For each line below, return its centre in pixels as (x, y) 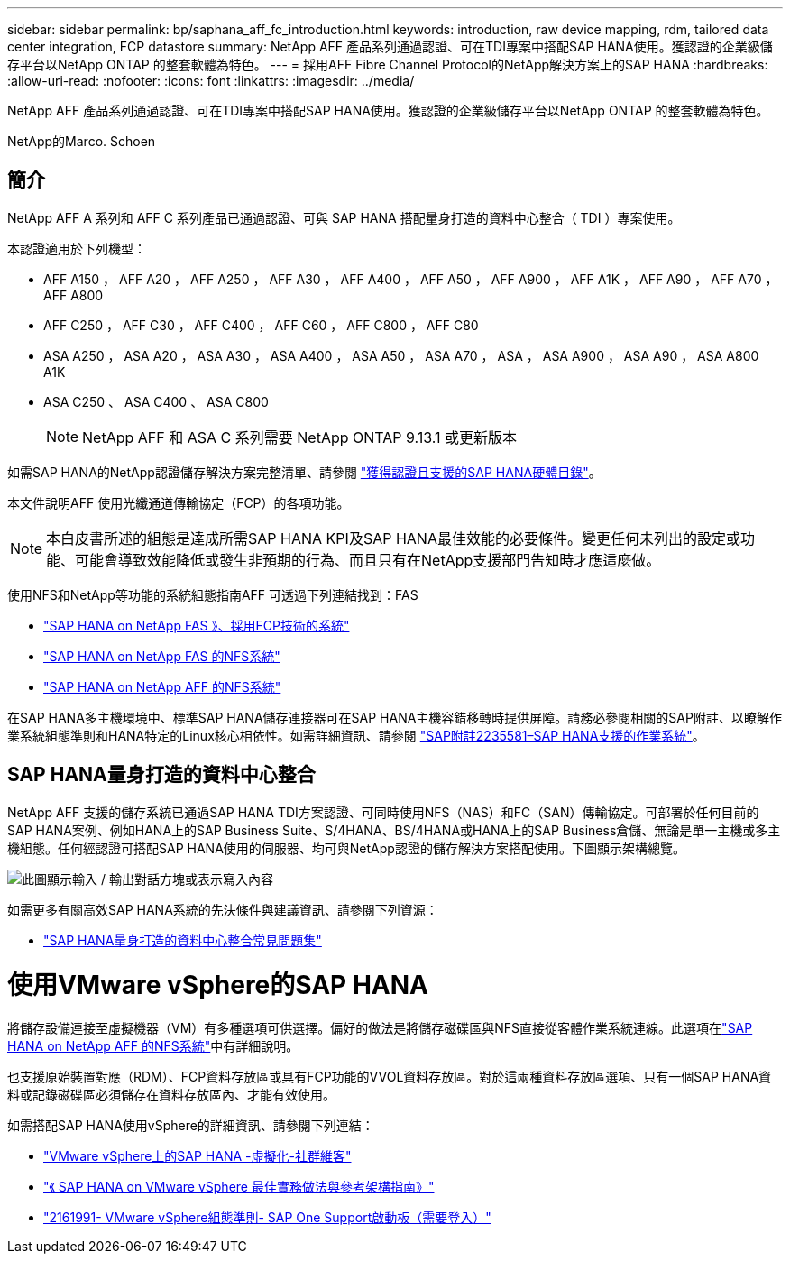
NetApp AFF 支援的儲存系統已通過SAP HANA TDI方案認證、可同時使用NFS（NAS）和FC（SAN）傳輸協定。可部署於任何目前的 (383, 812)
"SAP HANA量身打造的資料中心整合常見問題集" (183, 940)
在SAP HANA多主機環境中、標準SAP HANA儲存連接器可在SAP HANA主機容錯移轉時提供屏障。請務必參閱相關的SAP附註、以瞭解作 (395, 717)
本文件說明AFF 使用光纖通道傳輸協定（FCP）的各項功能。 (179, 502)
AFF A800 (73, 295)
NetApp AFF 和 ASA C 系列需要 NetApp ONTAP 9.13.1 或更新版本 (300, 437)
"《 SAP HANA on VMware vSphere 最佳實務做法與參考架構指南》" (239, 1187)
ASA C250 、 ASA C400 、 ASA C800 (156, 401)
